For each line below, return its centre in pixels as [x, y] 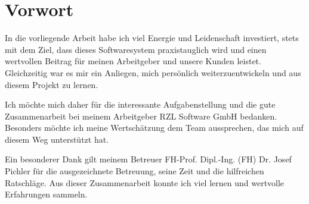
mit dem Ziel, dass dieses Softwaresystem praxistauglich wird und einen [136, 49]
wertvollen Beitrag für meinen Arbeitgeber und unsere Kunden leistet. [133, 61]
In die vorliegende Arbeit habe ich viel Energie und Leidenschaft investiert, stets [152, 38]
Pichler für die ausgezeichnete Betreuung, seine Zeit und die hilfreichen [135, 171]
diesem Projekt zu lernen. [52, 84]
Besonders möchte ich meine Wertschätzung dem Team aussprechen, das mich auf [154, 128]
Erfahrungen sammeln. [46, 194]
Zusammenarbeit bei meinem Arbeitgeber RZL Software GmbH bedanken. [141, 116]
